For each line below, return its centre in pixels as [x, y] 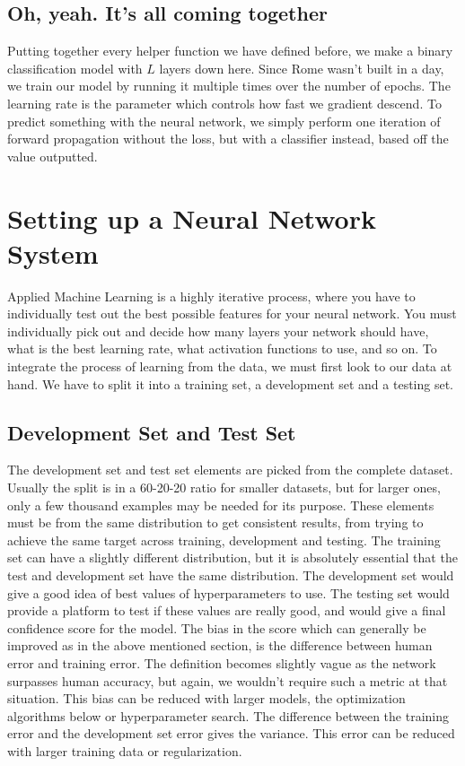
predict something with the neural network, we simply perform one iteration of [224, 121]
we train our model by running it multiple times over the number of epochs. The [229, 86]
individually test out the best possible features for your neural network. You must [232, 313]
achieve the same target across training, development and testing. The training [224, 540]
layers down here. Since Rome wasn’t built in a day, [302, 68]
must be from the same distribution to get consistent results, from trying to [215, 522]
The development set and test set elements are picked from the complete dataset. [230, 470]
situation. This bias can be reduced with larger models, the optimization [206, 698]
